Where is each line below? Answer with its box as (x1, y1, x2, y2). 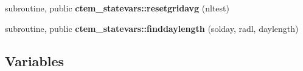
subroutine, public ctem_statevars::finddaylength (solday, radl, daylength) (5, 22, 299, 34)
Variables (5, 51, 64, 70)
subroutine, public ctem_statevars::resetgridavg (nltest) (5, 2, 229, 14)
